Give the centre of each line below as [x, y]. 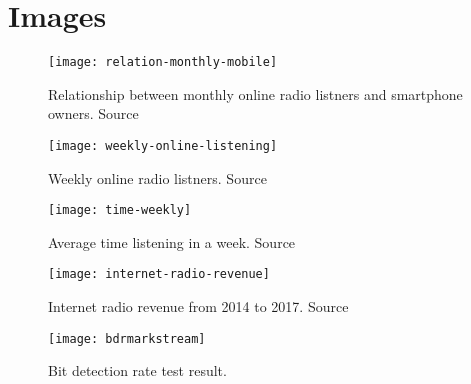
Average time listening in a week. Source [172, 241]
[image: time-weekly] [120, 210]
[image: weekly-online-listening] [163, 145]
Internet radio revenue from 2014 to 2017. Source [198, 306]
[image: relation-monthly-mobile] [163, 62]
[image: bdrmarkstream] [127, 338]
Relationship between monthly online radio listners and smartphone [255, 93]
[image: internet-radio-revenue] [159, 274]
